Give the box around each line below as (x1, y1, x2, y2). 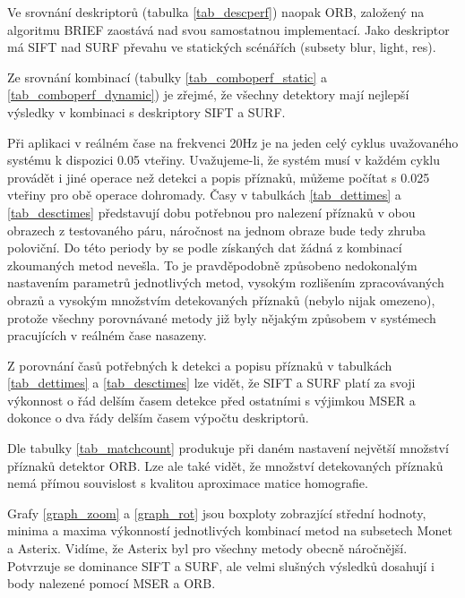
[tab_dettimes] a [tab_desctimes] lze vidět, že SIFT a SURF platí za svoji (7, 373, 416, 392)
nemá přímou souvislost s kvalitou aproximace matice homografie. (7, 474, 368, 492)
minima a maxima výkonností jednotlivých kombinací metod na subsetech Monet (7, 521, 452, 540)
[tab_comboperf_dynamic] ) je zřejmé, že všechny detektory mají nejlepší (7, 85, 409, 104)
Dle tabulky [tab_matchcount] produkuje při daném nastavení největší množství (7, 439, 449, 457)
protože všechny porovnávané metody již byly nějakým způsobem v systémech (7, 308, 436, 327)
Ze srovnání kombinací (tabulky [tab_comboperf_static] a (7, 67, 327, 86)
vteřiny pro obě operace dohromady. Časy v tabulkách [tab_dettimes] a (7, 185, 401, 204)
